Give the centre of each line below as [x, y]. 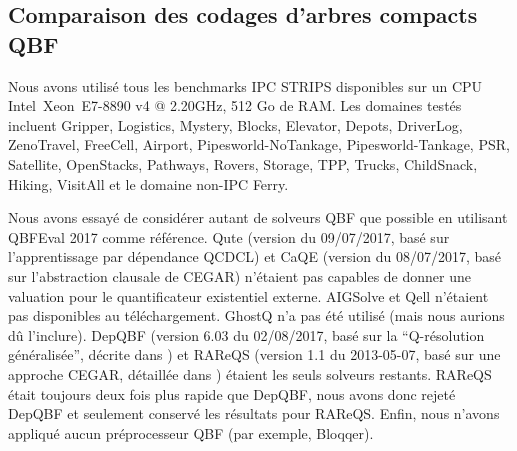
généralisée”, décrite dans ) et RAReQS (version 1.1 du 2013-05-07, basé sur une [254, 354]
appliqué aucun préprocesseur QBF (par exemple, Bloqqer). [191, 432]
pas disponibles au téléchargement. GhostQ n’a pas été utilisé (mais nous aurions [256, 315]
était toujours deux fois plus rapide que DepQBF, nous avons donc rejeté [232, 393]
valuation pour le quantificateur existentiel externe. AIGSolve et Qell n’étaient [248, 295]
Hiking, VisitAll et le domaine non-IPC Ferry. [148, 183]
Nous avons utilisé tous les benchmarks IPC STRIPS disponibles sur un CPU [245, 85]
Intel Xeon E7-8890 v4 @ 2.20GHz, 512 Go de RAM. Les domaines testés [235, 105]
